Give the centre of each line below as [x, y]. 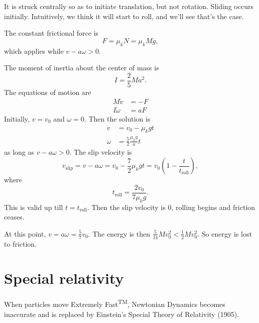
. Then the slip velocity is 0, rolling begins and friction [171, 207]
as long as [19, 152]
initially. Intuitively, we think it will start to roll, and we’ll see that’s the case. [124, 16]
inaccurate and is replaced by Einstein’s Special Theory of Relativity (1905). [122, 314]
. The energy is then [119, 233]
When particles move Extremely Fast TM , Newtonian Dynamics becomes [115, 303]
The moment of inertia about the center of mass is [82, 68]
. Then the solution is [117, 118]
